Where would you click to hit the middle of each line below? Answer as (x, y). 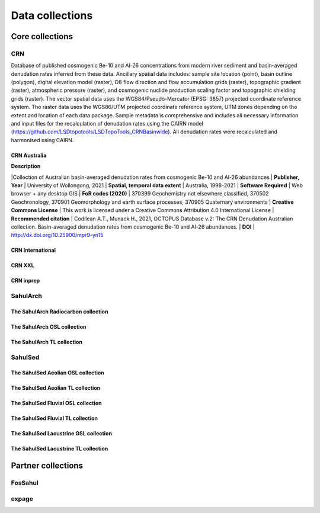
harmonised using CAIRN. (42, 140)
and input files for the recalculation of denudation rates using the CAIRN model (107, 124)
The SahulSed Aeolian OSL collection (58, 373)
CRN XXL (23, 265)
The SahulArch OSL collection (49, 326)
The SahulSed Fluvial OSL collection (56, 403)
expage (22, 499)
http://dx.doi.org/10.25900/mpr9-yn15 (57, 235)
